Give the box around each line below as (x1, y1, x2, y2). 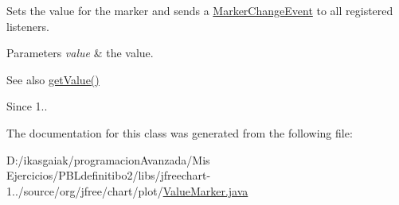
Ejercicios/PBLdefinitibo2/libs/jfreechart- (6, 167, 211, 184)
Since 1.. (6, 98, 48, 114)
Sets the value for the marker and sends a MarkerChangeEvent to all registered (6, 2, 393, 18)
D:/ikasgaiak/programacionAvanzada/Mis (6, 151, 210, 168)
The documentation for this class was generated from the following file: (6, 124, 353, 141)
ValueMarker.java (162, 182, 248, 199)
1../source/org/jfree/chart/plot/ (6, 182, 163, 199)
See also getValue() (6, 71, 100, 87)
